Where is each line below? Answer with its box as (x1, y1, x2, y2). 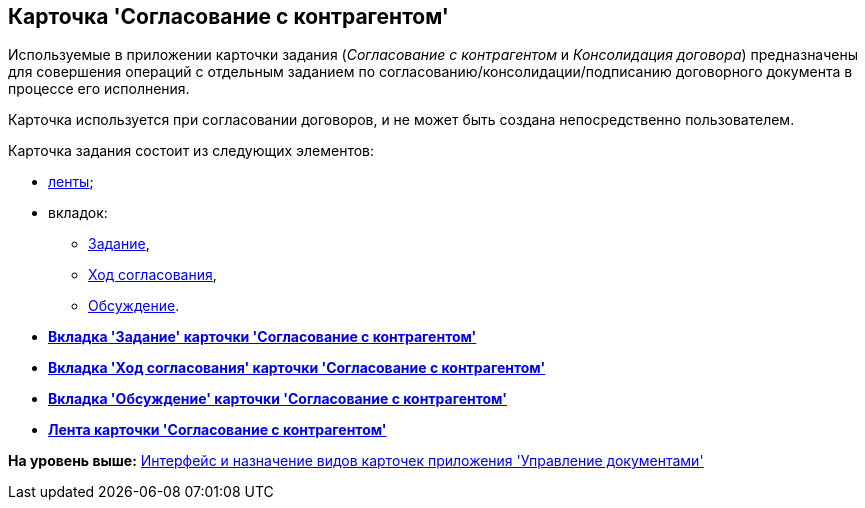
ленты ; (48, 173, 94, 191)
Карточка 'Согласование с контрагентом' (8, 4, 449, 29)
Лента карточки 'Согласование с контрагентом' (48, 421, 387, 439)
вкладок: (48, 204, 108, 222)
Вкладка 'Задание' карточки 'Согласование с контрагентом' (48, 328, 477, 346)
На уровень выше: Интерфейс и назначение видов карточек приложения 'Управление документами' (8, 452, 704, 470)
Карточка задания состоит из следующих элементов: (8, 142, 375, 160)
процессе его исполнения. (8, 80, 190, 98)
